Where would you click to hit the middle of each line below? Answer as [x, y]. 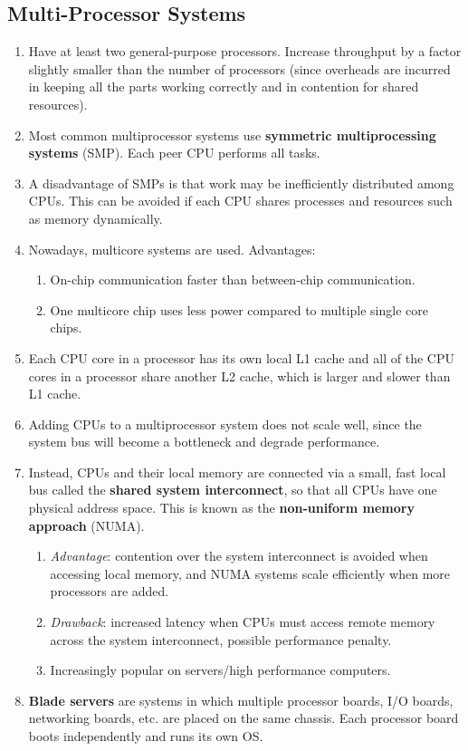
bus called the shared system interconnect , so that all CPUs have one [233, 490]
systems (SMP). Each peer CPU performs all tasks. [174, 153]
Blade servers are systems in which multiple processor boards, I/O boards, [241, 700]
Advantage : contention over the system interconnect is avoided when [239, 556]
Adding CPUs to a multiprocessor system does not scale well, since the [225, 424]
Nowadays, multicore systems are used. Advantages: [172, 249]
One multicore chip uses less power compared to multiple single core [239, 309]
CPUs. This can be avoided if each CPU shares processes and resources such [240, 201]
